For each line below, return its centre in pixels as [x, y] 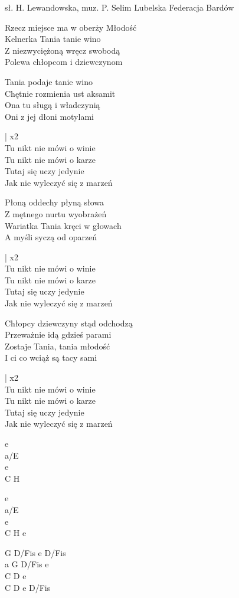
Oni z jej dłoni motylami [49, 116]
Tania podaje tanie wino [49, 81]
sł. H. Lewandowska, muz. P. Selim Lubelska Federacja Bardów [119, 7]
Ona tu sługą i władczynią [53, 105]
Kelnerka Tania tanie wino [53, 39]
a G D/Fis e [27, 564]
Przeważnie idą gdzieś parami [58, 334]
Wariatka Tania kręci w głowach [63, 225]
